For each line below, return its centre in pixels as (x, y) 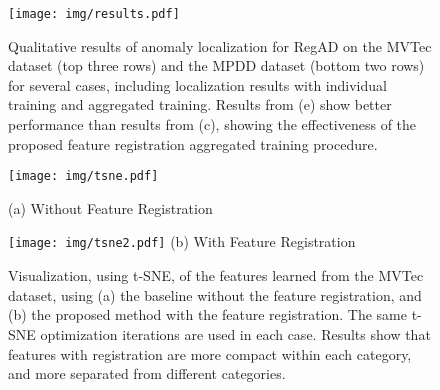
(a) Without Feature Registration (110, 207)
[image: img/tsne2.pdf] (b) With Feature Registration (182, 241)
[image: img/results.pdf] (94, 14)
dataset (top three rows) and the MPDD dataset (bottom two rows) (216, 65)
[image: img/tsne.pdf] (83, 176)
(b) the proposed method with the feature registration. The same (207, 314)
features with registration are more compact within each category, (210, 353)
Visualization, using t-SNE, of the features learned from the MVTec (216, 275)
